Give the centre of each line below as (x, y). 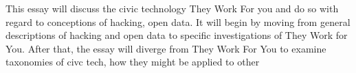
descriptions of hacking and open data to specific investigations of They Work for (177, 35)
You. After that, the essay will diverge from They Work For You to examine (166, 48)
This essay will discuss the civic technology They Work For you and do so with (172, 8)
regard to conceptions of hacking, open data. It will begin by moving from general (178, 21)
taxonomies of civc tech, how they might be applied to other (133, 62)
